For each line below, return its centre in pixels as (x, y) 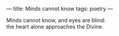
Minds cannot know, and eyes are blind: (56, 20)
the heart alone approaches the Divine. (55, 27)
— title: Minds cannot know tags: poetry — (60, 9)
